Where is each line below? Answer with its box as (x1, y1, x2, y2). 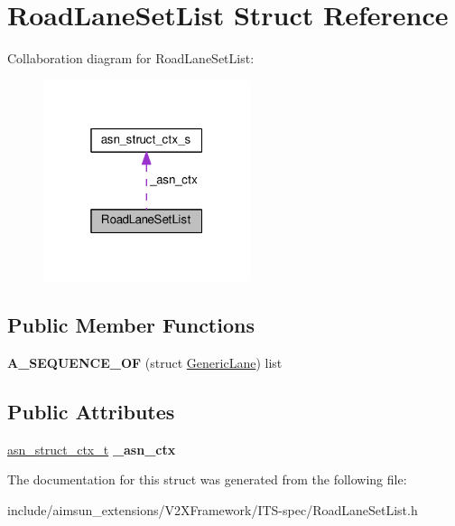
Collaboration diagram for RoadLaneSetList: (7, 49, 255, 68)
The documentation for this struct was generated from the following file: (7, 470, 407, 489)
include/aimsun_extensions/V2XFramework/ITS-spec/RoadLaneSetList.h (7, 500, 418, 519)
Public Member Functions (7, 311, 255, 338)
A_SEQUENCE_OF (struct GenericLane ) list (7, 352, 283, 371)
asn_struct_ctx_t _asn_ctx (7, 439, 176, 458)
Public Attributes (7, 397, 175, 425)
